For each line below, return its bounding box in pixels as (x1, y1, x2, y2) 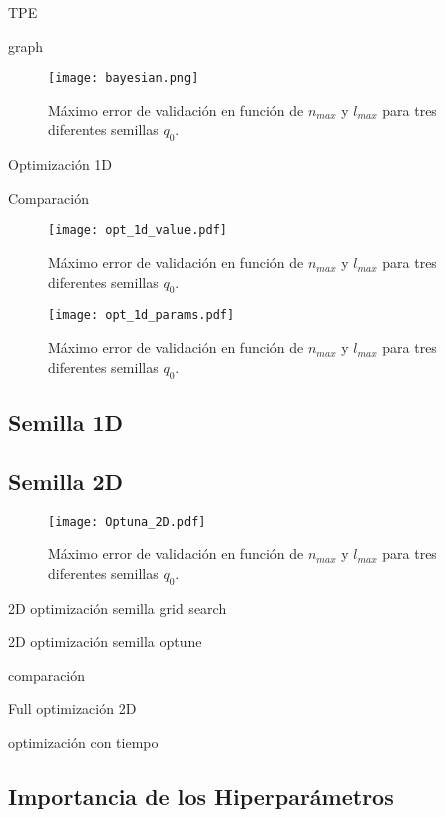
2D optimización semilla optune (8, 631, 202, 652)
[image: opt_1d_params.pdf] (48, 308, 235, 323)
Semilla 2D (8, 465, 124, 496)
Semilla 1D (8, 406, 124, 437)
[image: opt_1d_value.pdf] (48, 223, 227, 238)
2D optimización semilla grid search (8, 597, 227, 618)
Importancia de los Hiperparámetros (8, 780, 394, 811)
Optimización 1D (8, 154, 113, 175)
